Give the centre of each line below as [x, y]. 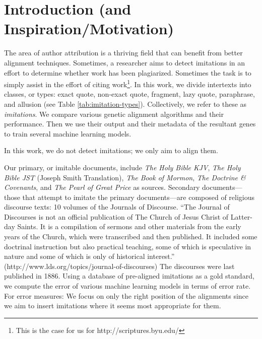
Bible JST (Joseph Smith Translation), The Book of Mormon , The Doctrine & [125, 177]
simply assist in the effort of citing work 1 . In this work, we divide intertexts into [128, 83]
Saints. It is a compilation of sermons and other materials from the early [129, 226]
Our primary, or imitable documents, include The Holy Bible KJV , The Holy [122, 167]
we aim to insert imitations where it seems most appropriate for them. [113, 306]
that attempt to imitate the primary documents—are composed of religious [139, 197]
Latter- [241, 216]
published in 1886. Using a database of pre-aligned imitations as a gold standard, [129, 276]
